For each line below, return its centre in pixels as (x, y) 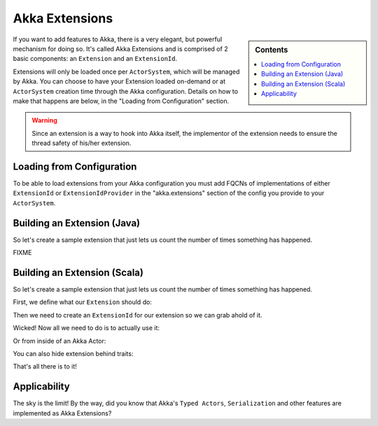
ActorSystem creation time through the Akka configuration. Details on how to (125, 91)
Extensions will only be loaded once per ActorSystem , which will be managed (126, 71)
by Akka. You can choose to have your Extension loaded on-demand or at (119, 81)
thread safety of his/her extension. (82, 143)
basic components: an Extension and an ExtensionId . (95, 59)
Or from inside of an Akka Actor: (59, 341)
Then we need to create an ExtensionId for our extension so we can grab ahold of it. (138, 315)
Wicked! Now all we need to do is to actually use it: (86, 328)
